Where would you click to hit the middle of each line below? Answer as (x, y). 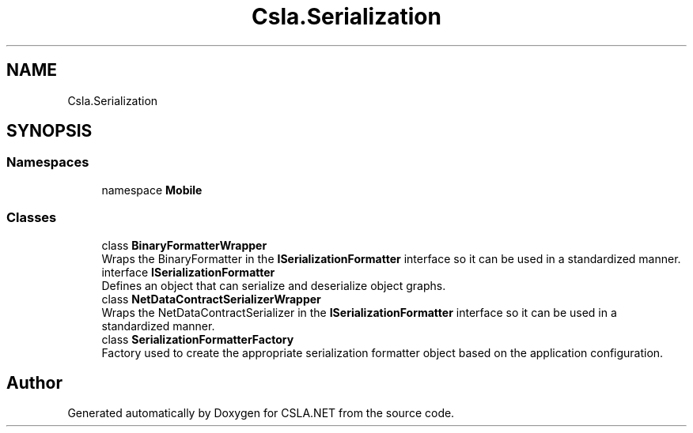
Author (34, 382)
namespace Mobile (152, 190)
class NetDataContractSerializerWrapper (211, 299)
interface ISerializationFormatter (188, 272)
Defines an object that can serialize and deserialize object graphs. (274, 285)
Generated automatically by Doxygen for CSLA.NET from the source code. (261, 413)
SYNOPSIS (49, 131)
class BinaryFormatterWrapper (184, 245)
